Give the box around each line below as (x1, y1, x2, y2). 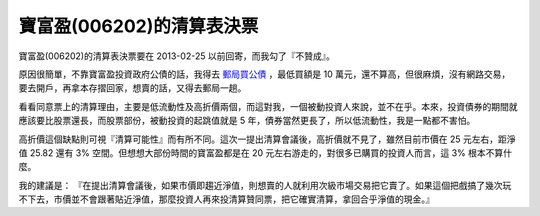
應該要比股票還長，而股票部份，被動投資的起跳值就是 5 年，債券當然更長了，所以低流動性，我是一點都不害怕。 (18, 115, 476, 127)
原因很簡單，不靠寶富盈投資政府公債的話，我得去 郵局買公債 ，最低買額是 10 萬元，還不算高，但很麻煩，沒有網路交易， (18, 68, 511, 80)
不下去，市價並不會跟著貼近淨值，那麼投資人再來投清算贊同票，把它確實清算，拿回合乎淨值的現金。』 (18, 193, 435, 205)
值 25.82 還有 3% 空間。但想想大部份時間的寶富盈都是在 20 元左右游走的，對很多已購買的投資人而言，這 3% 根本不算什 (18, 146, 513, 159)
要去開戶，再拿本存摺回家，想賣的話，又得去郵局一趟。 (18, 82, 247, 94)
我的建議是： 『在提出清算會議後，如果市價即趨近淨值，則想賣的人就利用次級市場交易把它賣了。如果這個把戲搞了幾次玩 (18, 179, 512, 191)
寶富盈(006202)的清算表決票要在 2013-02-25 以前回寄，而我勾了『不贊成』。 (18, 50, 335, 62)
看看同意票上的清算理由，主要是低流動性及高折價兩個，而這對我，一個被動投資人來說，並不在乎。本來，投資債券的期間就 (18, 100, 518, 112)
